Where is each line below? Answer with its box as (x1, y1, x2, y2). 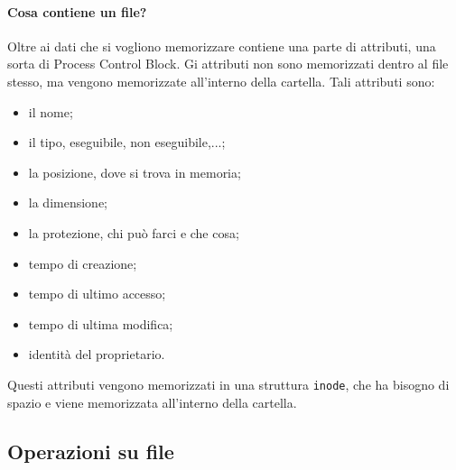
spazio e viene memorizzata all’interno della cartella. (7, 392, 297, 411)
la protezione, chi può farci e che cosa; (28, 223, 239, 242)
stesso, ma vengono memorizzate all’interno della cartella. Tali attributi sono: (7, 71, 435, 90)
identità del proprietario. (28, 345, 165, 364)
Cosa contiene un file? (7, 2, 147, 21)
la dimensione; (28, 193, 107, 212)
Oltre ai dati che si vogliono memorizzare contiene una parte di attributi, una (7, 36, 436, 55)
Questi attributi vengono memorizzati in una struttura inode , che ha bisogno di (7, 374, 450, 393)
